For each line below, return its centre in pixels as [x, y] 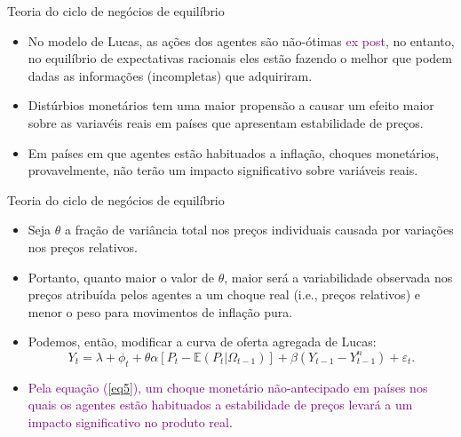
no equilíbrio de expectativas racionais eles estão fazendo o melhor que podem [240, 58]
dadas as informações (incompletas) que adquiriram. [170, 75]
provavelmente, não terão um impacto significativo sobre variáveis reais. [223, 170]
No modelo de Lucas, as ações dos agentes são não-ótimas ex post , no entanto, [241, 40]
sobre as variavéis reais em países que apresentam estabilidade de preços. [226, 122]
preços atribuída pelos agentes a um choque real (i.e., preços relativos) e [224, 294]
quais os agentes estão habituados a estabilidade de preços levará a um [220, 405]
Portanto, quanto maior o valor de [121, 277]
